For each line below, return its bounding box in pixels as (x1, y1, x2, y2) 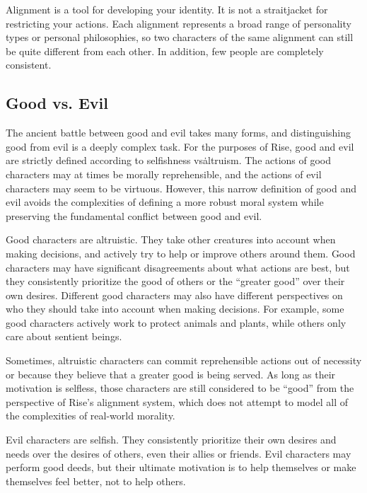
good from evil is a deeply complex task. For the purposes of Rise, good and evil (6, 139, 354, 153)
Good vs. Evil (6, 92, 108, 114)
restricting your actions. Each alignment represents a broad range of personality (6, 16, 351, 30)
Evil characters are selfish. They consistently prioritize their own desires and (6, 432, 337, 447)
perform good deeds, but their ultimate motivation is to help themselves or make (6, 460, 356, 475)
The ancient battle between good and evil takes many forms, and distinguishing (6, 125, 351, 140)
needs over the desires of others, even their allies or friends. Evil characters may (6, 446, 351, 460)
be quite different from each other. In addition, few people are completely (6, 43, 324, 58)
